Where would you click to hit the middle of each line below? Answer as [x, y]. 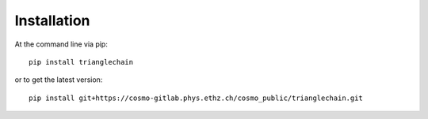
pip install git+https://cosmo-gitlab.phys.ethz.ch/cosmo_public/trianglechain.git [196, 98]
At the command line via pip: [61, 44]
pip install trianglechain [81, 62]
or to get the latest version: [59, 80]
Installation [52, 20]
